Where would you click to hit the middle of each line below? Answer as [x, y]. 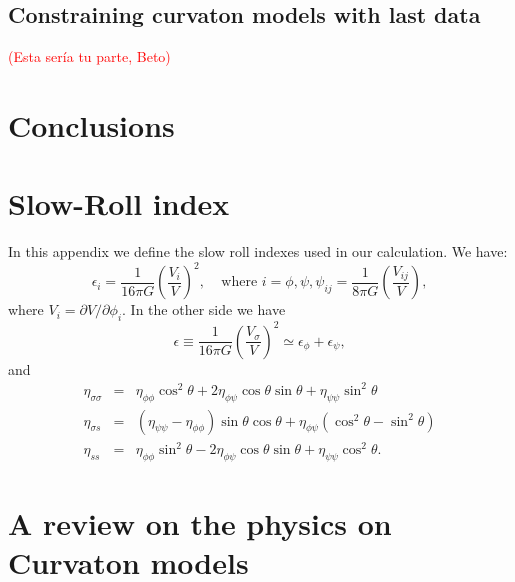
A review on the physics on [200, 523]
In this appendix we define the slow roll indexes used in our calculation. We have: [258, 251]
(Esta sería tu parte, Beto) [89, 56]
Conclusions [91, 124]
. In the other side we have [204, 309]
